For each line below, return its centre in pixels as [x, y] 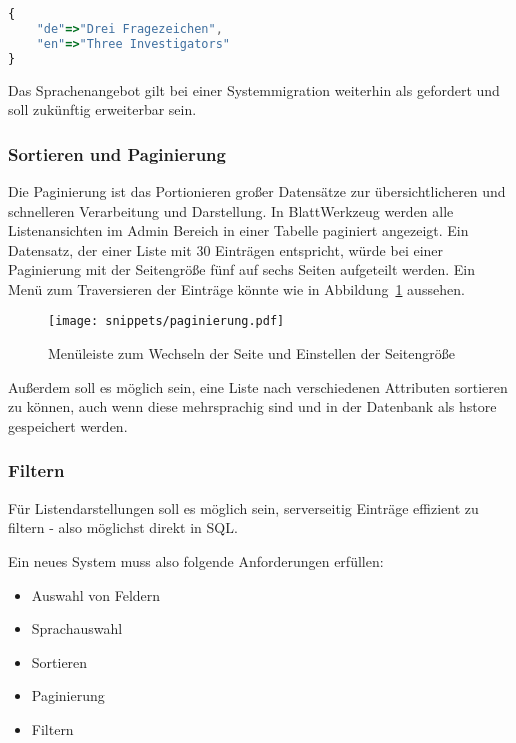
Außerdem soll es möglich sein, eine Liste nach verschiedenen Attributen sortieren [258, 386]
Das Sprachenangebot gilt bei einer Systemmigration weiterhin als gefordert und [254, 89]
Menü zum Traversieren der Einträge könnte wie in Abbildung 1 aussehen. [236, 288]
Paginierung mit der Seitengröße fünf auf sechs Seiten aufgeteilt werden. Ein [242, 269]
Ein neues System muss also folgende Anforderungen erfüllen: [196, 560]
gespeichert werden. [68, 425]
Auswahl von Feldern [96, 594]
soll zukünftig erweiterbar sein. [102, 109]
